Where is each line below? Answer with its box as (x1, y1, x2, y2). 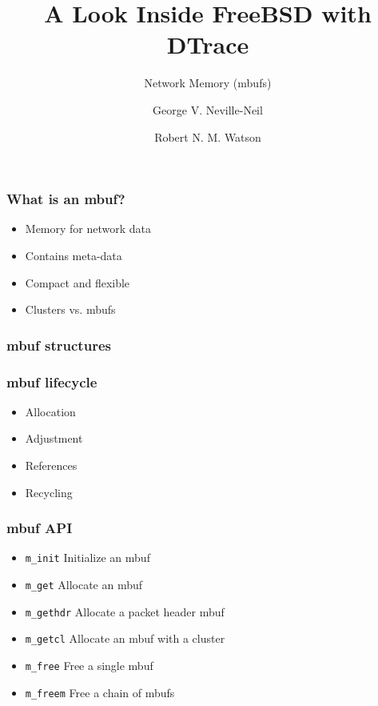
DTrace (166, 28, 249, 61)
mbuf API (6, 518, 73, 538)
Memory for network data (25, 220, 152, 237)
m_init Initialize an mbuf (25, 549, 150, 566)
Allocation (25, 403, 76, 419)
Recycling (25, 483, 73, 500)
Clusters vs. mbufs (25, 301, 116, 318)
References (25, 457, 78, 474)
